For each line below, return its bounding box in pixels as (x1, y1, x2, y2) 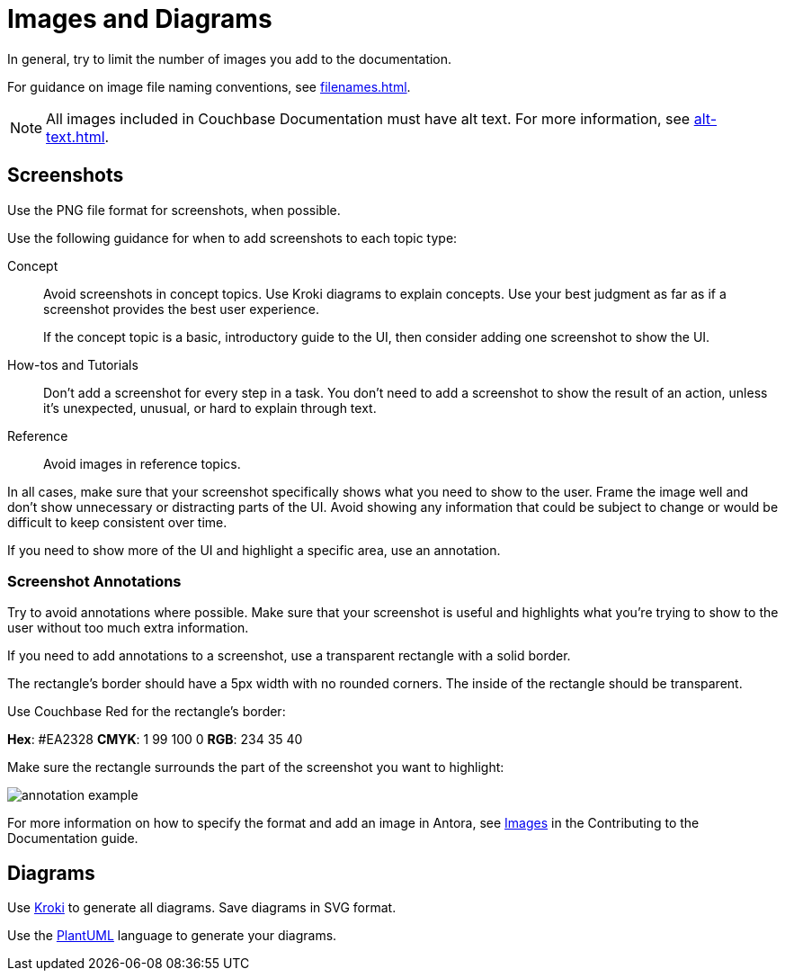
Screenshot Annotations (7, 571, 182, 590)
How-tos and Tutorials (7, 356, 138, 372)
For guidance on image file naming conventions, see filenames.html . (7, 78, 411, 94)
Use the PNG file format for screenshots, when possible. (7, 202, 341, 218)
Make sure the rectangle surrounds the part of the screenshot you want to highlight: (7, 759, 504, 776)
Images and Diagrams (7, 4, 272, 34)
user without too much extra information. (7, 620, 249, 636)
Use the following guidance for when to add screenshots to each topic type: (7, 229, 458, 246)
